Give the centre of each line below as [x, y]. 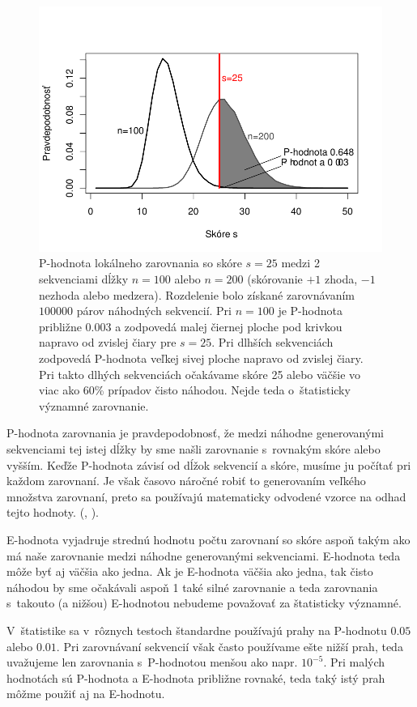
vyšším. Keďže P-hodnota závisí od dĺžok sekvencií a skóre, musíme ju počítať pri [209, 464]
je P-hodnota [310, 311]
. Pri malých [354, 662]
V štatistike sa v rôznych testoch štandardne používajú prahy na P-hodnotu [197, 630]
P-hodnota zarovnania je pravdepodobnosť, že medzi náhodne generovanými [195, 433]
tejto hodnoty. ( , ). [53, 512]
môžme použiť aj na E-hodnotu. [86, 694]
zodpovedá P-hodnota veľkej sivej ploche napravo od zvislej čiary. [201, 358]
